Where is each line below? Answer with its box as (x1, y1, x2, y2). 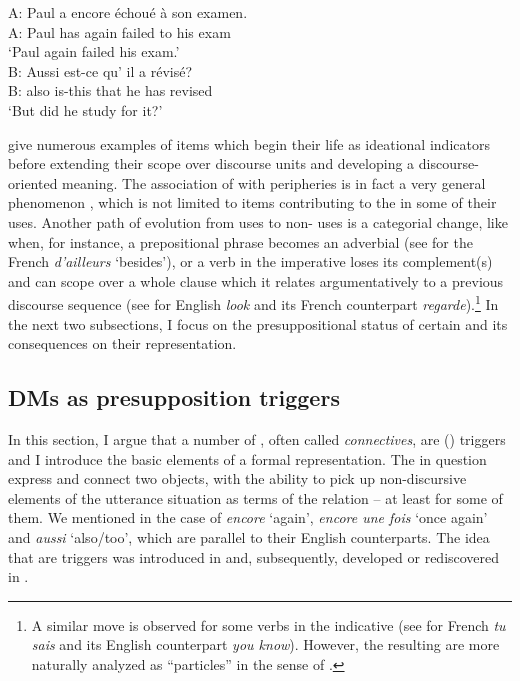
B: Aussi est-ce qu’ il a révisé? (8, 60, 193, 81)
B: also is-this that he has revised (8, 80, 213, 101)
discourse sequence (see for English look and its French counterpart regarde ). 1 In (8, 291, 499, 314)
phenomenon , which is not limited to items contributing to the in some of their (8, 192, 497, 213)
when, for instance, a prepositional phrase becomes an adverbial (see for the (8, 231, 473, 252)
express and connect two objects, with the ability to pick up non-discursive (8, 468, 467, 489)
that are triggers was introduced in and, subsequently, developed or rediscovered (8, 546, 500, 567)
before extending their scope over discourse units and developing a (8, 153, 415, 174)
